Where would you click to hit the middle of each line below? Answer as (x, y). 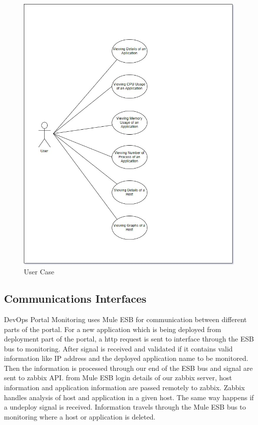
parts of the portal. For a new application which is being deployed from (113, 329)
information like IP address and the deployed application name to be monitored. (126, 358)
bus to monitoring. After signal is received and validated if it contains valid (118, 348)
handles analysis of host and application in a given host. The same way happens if (129, 397)
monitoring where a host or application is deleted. (80, 416)
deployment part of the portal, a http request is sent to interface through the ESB (129, 339)
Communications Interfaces (75, 298)
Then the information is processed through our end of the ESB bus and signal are (129, 368)
